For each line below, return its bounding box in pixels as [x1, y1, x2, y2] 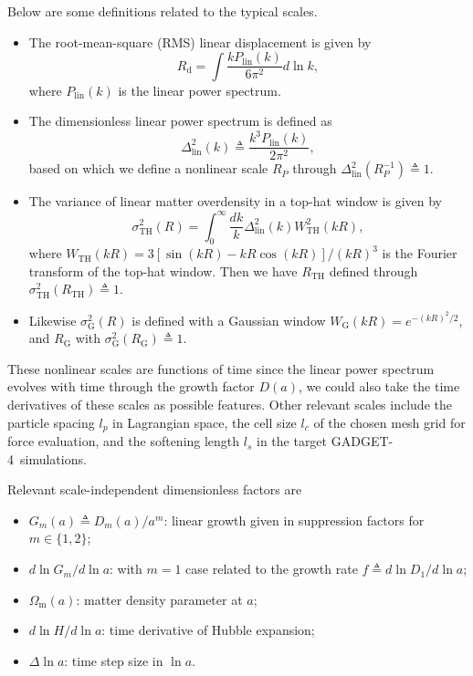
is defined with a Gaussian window [131, 310, 326, 329]
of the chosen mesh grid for [313, 412, 466, 432]
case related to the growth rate [185, 559, 358, 578]
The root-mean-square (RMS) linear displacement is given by [28, 32, 372, 51]
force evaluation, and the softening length [7, 432, 240, 451]
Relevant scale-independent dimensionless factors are [7, 480, 302, 499]
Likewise [28, 310, 77, 329]
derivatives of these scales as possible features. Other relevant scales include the [7, 395, 452, 414]
